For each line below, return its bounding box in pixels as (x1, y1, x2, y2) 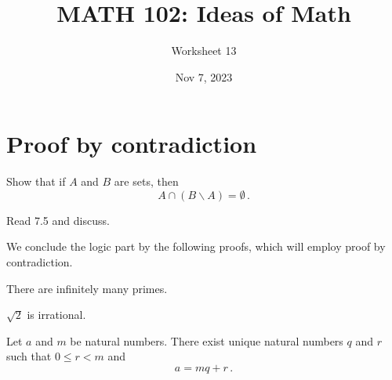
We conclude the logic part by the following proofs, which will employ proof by (6, 238, 386, 255)
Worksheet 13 (171, 42, 237, 59)
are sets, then (114, 173, 179, 190)
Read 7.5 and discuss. (6, 212, 110, 228)
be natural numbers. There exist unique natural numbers (70, 332, 343, 349)
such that (6, 348, 52, 364)
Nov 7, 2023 (175, 68, 233, 85)
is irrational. (27, 306, 86, 323)
